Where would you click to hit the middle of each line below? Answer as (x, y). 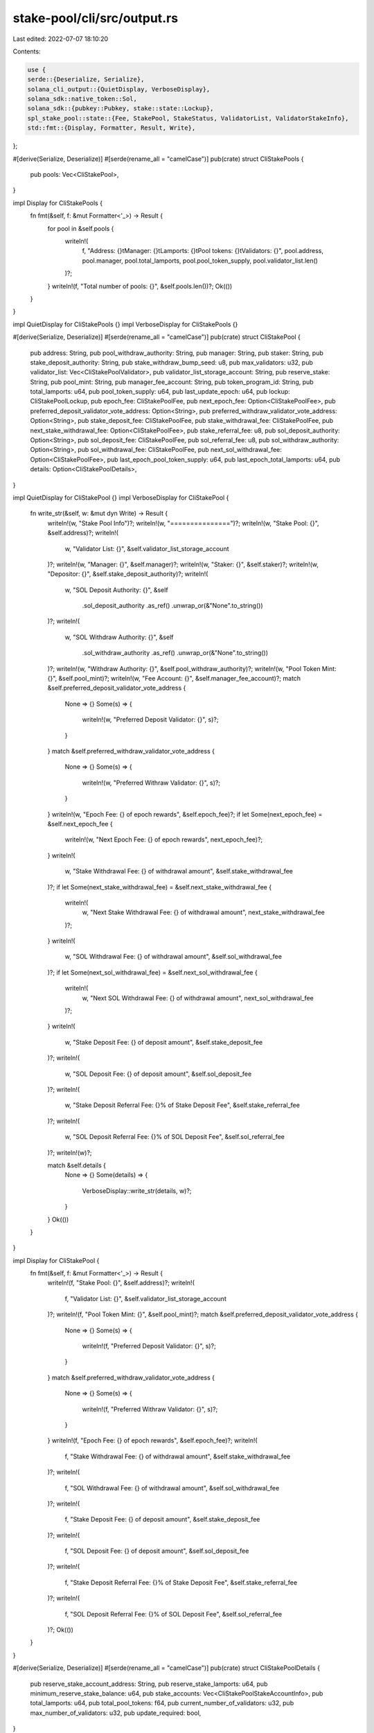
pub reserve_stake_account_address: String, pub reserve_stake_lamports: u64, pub (149, 1684)
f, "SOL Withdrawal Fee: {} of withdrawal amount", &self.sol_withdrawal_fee (172, 1488)
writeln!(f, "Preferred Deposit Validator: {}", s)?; (149, 1346)
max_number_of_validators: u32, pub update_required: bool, (116, 1713)
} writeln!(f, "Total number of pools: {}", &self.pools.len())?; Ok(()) (140, 286)
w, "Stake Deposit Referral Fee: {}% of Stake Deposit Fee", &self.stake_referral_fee (182, 1105)
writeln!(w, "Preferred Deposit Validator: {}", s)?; (150, 720)
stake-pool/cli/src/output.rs (96, 18)
